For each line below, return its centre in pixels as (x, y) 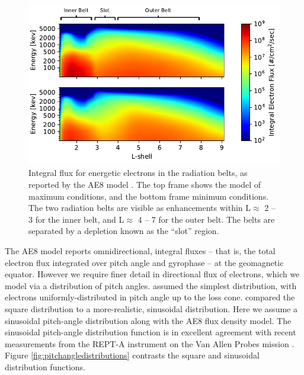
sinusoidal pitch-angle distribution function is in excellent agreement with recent (151, 332)
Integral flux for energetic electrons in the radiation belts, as (138, 173)
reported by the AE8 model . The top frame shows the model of (145, 184)
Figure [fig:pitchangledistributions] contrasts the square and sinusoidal (132, 355)
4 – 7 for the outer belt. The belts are (206, 219)
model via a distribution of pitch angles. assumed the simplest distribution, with (151, 285)
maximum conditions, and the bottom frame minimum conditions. (149, 196)
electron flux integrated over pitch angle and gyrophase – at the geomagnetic (144, 262)
